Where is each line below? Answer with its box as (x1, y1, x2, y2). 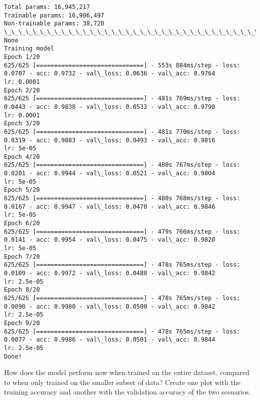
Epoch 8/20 (4, 286, 40, 294)
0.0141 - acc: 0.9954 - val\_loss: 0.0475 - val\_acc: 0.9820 (4, 236, 215, 244)
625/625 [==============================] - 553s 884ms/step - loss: (4, 61, 240, 69)
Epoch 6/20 (4, 220, 40, 227)
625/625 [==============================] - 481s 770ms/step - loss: (4, 128, 240, 135)
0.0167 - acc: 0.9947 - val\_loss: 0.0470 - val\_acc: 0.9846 (4, 203, 215, 210)
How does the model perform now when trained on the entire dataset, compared (4, 367, 250, 378)
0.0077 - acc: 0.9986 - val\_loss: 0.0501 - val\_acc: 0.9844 (4, 336, 215, 344)
